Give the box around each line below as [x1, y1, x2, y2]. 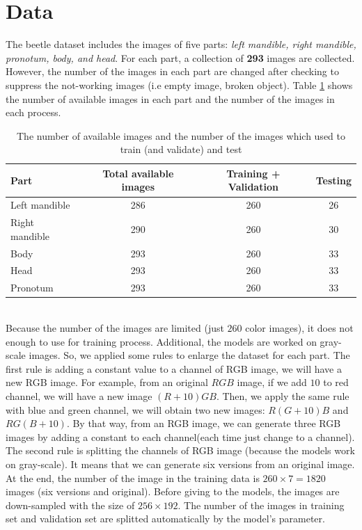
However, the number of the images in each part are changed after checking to [6, 64, 339, 79]
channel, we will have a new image [6, 388, 152, 403]
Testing [315, 172, 352, 187]
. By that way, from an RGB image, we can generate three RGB [66, 416, 341, 431]
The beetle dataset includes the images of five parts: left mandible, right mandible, [6, 37, 356, 51]
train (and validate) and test [120, 142, 242, 156]
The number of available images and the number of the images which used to [17, 128, 345, 143]
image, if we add [237, 375, 307, 390]
